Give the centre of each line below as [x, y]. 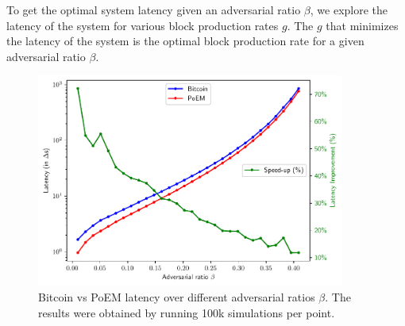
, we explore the [349, 10]
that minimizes [362, 25]
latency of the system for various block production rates [143, 25]
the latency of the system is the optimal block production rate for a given [185, 41]
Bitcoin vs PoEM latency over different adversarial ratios [177, 296]
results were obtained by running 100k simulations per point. [187, 312]
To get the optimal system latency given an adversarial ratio [154, 10]
